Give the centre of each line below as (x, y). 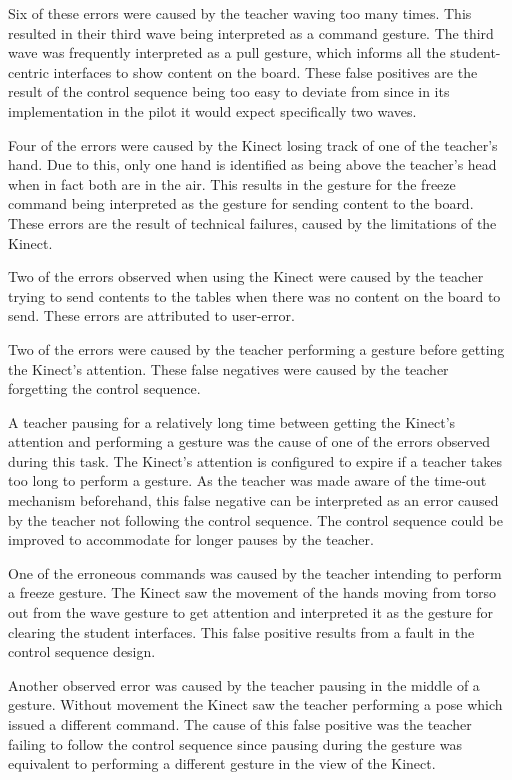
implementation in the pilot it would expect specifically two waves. (212, 110)
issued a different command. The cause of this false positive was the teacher (240, 724)
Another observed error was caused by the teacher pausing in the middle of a (244, 684)
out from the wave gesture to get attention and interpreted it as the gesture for (250, 612)
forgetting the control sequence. (104, 388)
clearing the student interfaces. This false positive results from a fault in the (241, 631)
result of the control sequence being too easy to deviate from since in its (229, 91)
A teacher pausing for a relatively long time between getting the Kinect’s (232, 421)
